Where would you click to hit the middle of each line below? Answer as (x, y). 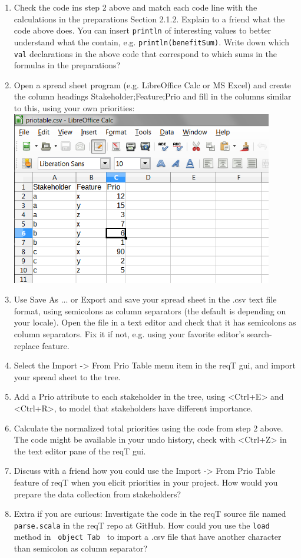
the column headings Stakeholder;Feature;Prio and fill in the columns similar (153, 96)
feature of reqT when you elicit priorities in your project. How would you (146, 482)
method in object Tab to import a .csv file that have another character (148, 537)
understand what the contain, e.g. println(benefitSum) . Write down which (151, 41)
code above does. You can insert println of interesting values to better (143, 30)
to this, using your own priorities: (74, 107)
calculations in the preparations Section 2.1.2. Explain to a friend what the (149, 19)
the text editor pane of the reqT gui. (80, 451)
